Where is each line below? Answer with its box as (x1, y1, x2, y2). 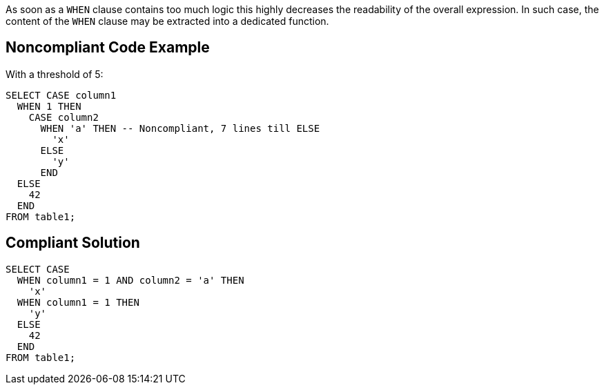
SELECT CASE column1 (6, 89, 117, 101)
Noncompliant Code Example (6, 39, 210, 57)
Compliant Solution (6, 234, 140, 252)
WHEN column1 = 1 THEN (17, 296, 139, 308)
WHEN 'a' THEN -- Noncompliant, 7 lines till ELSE (40, 122, 320, 134)
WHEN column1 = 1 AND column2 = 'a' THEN (17, 274, 244, 286)
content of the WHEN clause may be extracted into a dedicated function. (6, 15, 329, 27)
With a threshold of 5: (6, 68, 104, 80)
